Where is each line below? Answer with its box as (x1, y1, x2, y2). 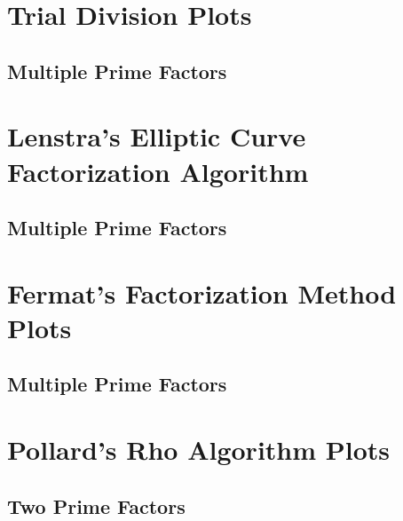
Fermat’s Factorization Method (7, 274, 397, 311)
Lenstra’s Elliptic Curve (7, 118, 306, 154)
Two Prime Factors (7, 492, 186, 519)
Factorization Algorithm (7, 153, 309, 189)
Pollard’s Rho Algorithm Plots (7, 431, 391, 468)
